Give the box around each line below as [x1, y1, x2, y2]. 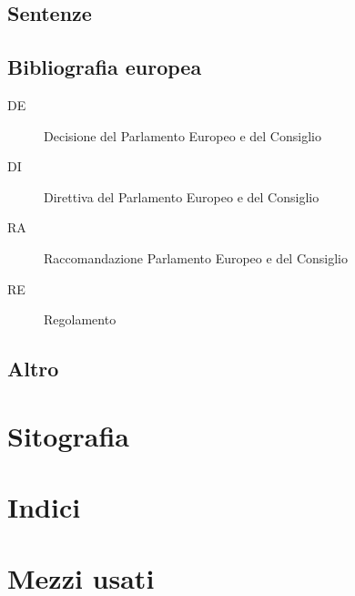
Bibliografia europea [7, 53, 202, 81]
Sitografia [7, 416, 130, 454]
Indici [7, 488, 81, 526]
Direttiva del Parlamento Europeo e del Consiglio [44, 187, 319, 206]
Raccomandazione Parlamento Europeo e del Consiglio [44, 248, 349, 267]
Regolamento [44, 310, 117, 329]
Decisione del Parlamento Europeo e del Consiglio [44, 126, 321, 145]
